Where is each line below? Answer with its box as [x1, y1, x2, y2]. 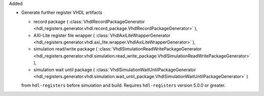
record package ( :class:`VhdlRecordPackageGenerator [33, 19, 145, 24]
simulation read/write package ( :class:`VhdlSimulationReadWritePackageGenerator [33, 46, 202, 52]
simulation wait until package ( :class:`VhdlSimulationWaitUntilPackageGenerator [33, 67, 197, 72]
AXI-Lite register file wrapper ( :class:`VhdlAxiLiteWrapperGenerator [33, 32, 171, 38]
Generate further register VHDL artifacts [21, 10, 103, 16]
